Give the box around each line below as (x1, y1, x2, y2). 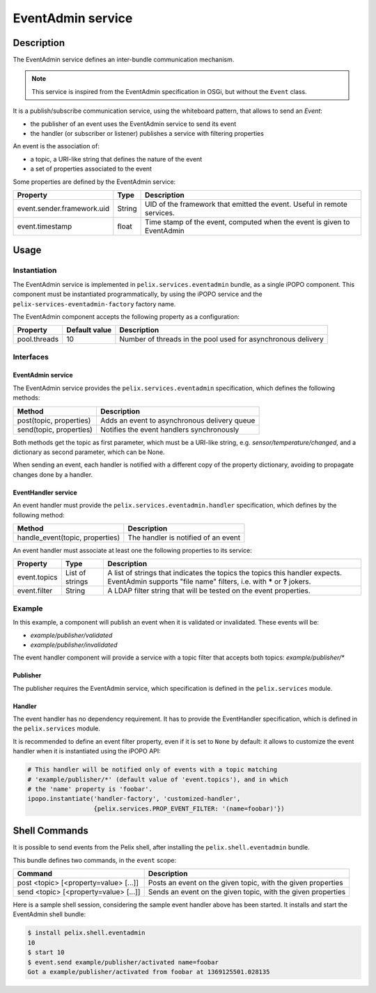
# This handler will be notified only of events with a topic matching (27, 766, 278, 774)
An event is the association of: (13, 142, 100, 150)
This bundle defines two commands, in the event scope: (13, 856, 177, 864)
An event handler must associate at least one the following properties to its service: (13, 546, 252, 554)
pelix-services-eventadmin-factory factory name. (13, 299, 176, 308)
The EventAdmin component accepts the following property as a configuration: (13, 312, 240, 320)
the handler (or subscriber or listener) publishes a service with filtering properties (30, 130, 265, 138)
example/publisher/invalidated (30, 641, 118, 649)
